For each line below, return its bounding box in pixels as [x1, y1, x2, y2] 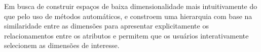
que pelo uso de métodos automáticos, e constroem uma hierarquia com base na [4, 10, 252, 21]
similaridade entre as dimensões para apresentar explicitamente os [4, 20, 209, 31]
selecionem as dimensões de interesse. [4, 40, 120, 50]
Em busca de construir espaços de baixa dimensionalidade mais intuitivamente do [4, 1, 257, 11]
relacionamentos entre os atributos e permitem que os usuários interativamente [4, 30, 249, 40]
